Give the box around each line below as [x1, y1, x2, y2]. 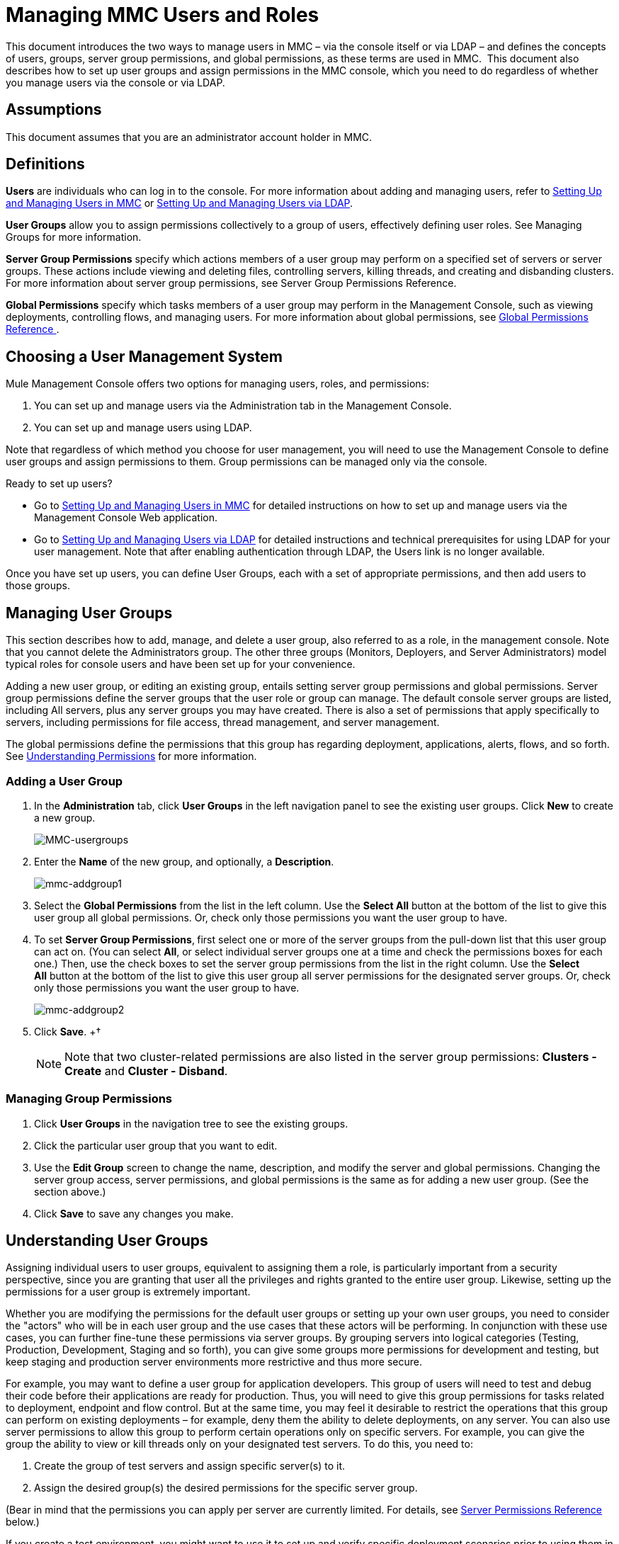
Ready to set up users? [6, 477, 113, 490]
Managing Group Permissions [6, 1091, 173, 1106]
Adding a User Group [6, 773, 123, 788]
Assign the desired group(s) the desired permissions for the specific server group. [34, 1482, 418, 1494]
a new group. [34, 811, 96, 824]
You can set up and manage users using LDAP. [34, 421, 252, 434]
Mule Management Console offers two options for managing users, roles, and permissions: [6, 378, 429, 390]
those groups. [6, 579, 71, 592]
